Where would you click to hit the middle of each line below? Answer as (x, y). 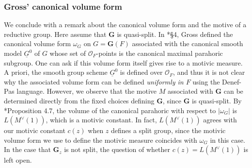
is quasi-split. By (217, 100)
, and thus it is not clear (209, 72)
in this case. (228, 140)
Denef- (232, 81)
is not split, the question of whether (117, 149)
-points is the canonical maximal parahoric (159, 53)
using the (206, 81)
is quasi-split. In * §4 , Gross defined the (175, 34)
